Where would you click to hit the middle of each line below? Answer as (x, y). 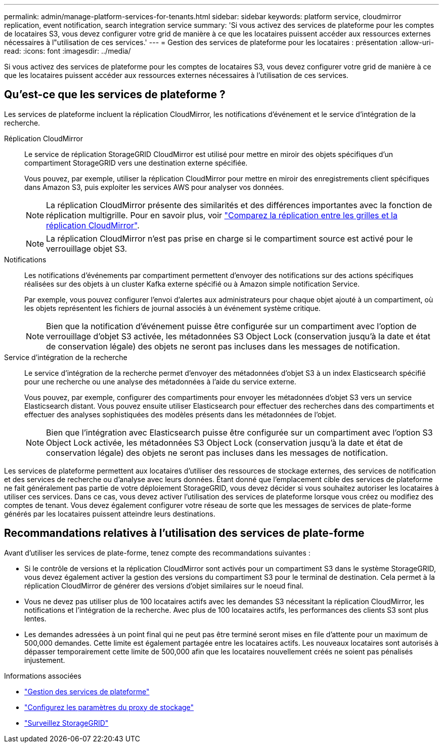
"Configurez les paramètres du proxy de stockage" (109, 707)
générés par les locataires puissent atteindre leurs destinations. (110, 514)
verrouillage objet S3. (87, 248)
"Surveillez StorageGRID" (67, 723)
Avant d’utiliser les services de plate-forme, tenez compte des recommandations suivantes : (157, 553)
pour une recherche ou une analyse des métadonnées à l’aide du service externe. (160, 381)
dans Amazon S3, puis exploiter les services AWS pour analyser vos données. (154, 187)
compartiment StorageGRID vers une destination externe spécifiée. (136, 163)
